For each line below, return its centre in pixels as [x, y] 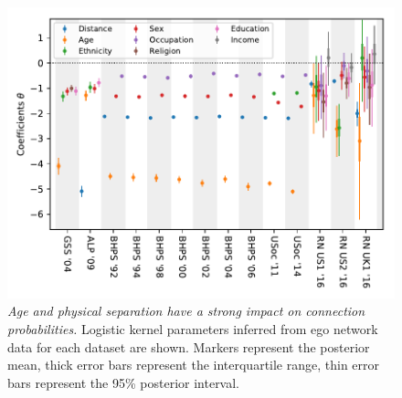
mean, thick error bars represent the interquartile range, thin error [194, 365]
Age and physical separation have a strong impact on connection [186, 311]
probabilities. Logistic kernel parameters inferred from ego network [193, 328]
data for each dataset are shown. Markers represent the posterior [189, 346]
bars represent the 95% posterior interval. [124, 382]
